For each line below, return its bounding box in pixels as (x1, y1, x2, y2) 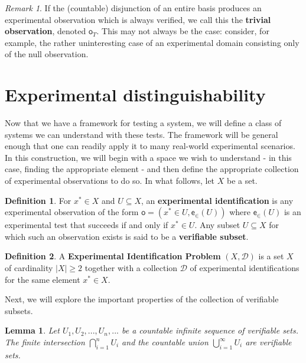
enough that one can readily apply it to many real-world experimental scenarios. (5, 140, 295, 152)
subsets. (5, 304, 33, 316)
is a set (258, 250, 284, 262)
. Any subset (194, 219, 240, 231)
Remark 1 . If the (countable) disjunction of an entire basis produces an (5, 2, 262, 14)
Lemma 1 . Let (5, 324, 60, 336)
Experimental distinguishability (5, 82, 266, 107)
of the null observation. (5, 48, 89, 60)
